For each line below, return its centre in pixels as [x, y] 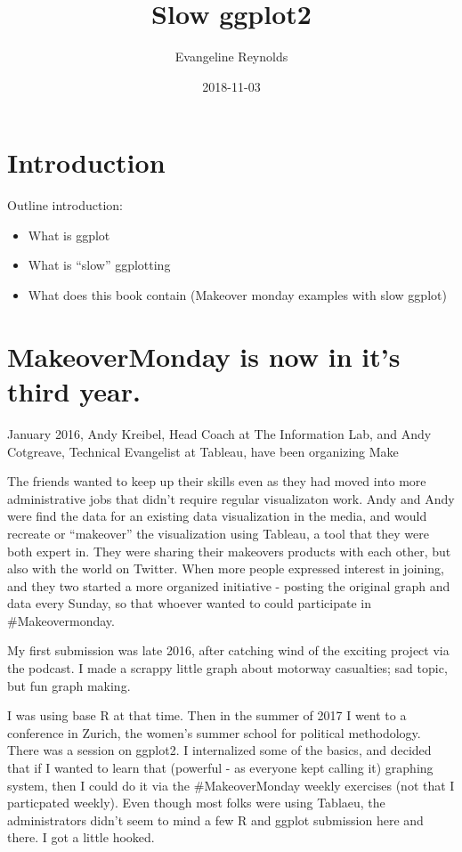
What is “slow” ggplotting [99, 265]
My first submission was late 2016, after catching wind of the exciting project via [228, 650]
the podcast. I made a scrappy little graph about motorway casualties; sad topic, [227, 668]
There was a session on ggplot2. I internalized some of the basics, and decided [219, 750]
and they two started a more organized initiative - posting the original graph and [229, 585]
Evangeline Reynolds [231, 57]
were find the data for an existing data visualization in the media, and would [217, 516]
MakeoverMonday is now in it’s [204, 356]
